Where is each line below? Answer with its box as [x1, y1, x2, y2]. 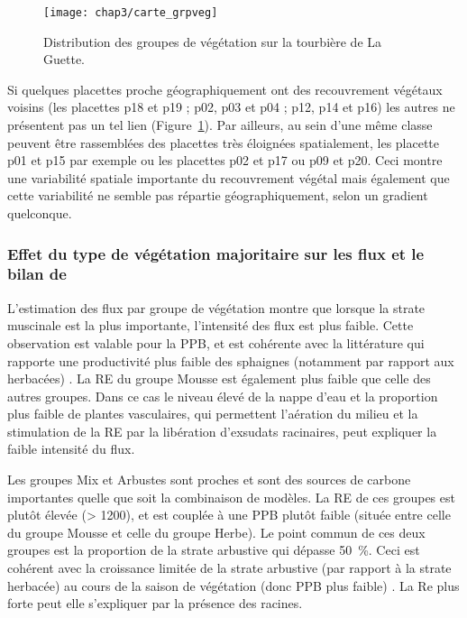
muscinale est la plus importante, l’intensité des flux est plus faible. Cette [7, 316, 414, 335]
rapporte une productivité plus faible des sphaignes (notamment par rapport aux [7, 351, 454, 370]
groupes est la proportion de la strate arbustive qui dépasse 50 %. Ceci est [7, 540, 420, 559]
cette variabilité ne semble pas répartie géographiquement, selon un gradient [7, 186, 428, 205]
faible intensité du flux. [7, 439, 135, 458]
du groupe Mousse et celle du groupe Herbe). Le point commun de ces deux [7, 522, 426, 541]
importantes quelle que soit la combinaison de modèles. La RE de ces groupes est [7, 487, 455, 506]
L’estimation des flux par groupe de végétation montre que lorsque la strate [7, 298, 426, 317]
